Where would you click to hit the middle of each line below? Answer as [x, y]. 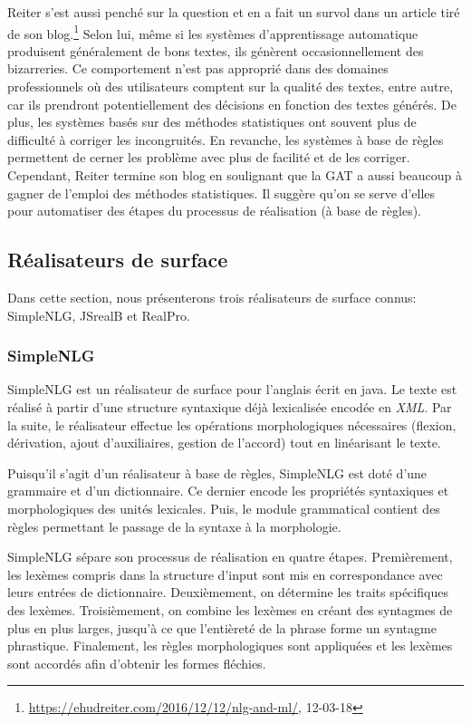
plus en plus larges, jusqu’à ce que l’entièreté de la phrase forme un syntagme [222, 627]
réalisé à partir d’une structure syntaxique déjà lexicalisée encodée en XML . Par [230, 406]
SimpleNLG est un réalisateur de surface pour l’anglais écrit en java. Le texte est [232, 389]
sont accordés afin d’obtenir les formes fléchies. [137, 663]
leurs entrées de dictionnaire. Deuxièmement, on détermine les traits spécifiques [228, 592]
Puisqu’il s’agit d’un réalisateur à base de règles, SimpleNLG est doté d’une [217, 472]
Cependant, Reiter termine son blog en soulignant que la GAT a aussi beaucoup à [235, 175]
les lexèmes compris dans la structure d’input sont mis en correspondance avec [225, 574]
